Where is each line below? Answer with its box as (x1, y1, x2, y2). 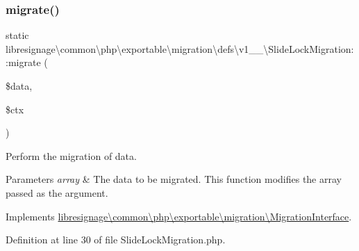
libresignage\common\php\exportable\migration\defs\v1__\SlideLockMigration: (6, 41, 354, 56)
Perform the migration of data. (6, 148, 137, 163)
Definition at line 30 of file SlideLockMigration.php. (6, 232, 226, 247)
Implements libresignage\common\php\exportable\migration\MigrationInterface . (6, 209, 352, 223)
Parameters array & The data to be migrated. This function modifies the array (6, 172, 342, 186)
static (6, 28, 29, 42)
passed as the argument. (6, 185, 108, 200)
